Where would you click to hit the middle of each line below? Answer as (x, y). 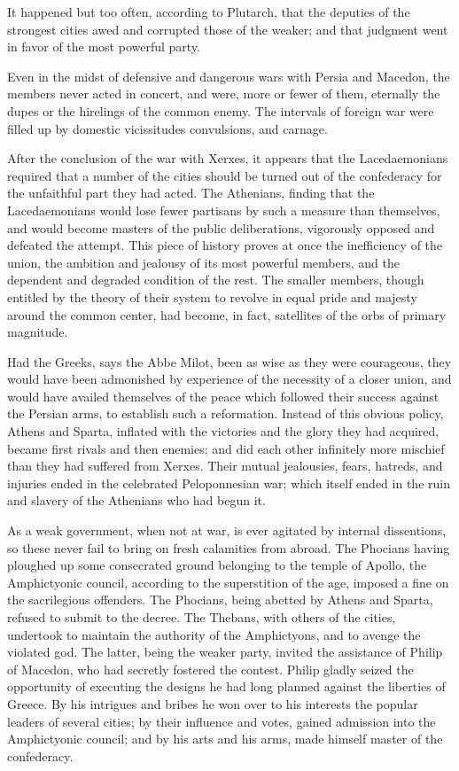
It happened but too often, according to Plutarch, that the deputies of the (209, 12)
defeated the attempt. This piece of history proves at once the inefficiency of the (225, 245)
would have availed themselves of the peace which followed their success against (223, 396)
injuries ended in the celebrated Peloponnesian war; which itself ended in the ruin (229, 483)
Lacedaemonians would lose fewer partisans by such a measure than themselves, (224, 210)
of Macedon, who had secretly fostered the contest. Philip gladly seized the (210, 669)
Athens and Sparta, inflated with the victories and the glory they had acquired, (223, 431)
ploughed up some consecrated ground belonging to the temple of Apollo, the (217, 565)
